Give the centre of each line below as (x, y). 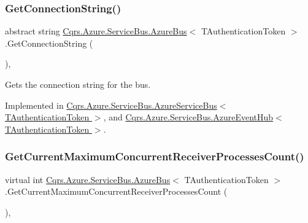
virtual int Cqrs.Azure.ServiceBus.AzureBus (88, 179)
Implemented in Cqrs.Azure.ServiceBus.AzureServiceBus (111, 105)
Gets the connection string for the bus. (78, 84)
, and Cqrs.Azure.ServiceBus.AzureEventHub (188, 117)
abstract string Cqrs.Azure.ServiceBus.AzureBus (96, 31)
